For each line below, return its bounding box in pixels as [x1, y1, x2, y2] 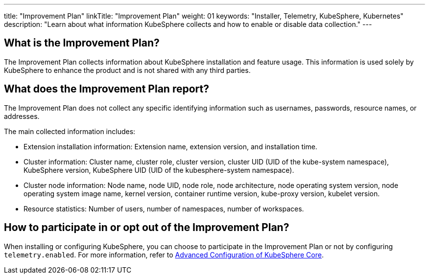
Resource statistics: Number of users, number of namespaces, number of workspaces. [24, 204, 304, 213]
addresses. [4, 112, 40, 120]
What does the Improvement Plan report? [4, 83, 209, 95]
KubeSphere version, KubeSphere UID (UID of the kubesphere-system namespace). [24, 165, 294, 174]
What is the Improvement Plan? [4, 37, 160, 49]
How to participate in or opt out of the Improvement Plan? [4, 221, 289, 234]
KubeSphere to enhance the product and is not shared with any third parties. [4, 66, 251, 74]
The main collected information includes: [4, 127, 136, 136]
